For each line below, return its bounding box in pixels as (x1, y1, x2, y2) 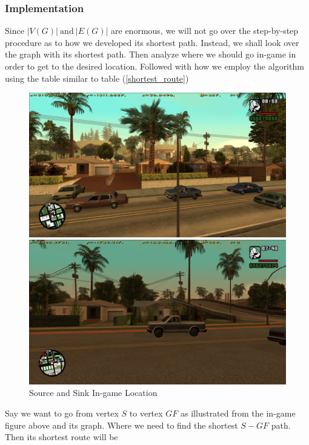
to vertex (129, 406, 163, 419)
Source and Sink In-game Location (29, 386, 158, 399)
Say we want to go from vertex (5, 406, 119, 419)
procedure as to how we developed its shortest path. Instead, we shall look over (5, 36, 299, 48)
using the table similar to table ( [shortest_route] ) (5, 71, 189, 84)
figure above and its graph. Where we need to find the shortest (5, 418, 238, 431)
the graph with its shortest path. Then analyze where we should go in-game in (5, 48, 296, 61)
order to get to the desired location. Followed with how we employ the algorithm (5, 60, 304, 72)
